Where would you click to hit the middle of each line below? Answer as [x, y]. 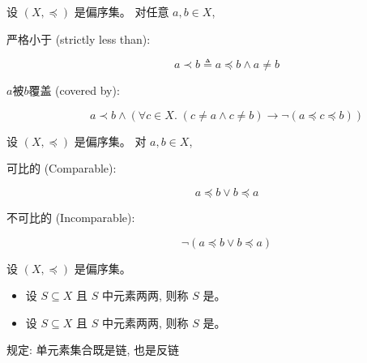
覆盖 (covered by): [74, 90]
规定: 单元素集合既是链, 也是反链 [93, 350]
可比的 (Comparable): [62, 168]
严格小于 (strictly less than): [79, 38]
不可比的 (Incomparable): [71, 217]
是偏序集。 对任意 [122, 11]
